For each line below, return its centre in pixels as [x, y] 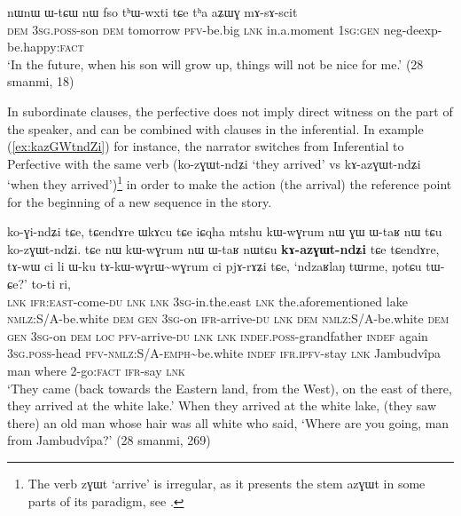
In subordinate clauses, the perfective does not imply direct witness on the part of [230, 111]
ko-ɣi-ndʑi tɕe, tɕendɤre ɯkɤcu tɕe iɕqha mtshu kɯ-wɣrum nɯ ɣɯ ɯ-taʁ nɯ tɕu [225, 231]
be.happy [32, 47]
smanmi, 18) [41, 81]
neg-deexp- [413, 29]
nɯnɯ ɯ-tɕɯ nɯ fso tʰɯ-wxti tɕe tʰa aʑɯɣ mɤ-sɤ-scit [152, 12]
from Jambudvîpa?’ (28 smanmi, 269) [109, 440]
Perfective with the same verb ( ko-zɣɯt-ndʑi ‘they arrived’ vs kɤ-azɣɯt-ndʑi [214, 163]
